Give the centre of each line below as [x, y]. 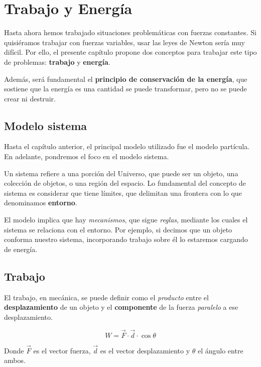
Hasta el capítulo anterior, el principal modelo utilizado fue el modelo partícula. [127, 146]
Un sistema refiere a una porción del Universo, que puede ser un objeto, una [121, 173]
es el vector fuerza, [62, 350]
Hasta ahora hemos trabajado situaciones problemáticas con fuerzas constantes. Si [130, 32]
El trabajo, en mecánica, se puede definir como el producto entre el [106, 297]
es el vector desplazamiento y [145, 350]
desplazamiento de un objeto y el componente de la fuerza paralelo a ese [121, 307]
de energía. [21, 249]
